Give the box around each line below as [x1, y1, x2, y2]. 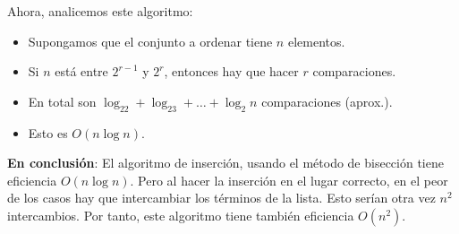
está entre [55, 62, 108, 81]
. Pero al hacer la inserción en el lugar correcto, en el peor [130, 170, 448, 189]
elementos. [287, 31, 345, 50]
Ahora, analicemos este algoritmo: [7, 2, 193, 20]
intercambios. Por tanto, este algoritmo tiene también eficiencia [7, 205, 354, 224]
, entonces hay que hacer [164, 62, 299, 81]
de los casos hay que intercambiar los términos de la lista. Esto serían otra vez [7, 188, 436, 207]
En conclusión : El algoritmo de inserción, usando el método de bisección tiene [7, 153, 444, 172]
